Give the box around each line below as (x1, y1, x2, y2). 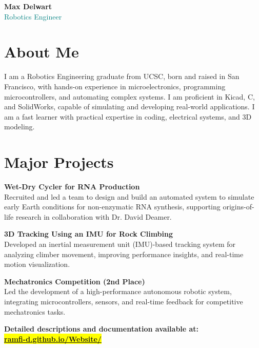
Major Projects (4, 151, 114, 172)
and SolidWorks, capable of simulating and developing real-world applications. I (4, 101, 255, 112)
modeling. (4, 121, 35, 132)
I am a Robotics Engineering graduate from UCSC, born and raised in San (4, 71, 240, 82)
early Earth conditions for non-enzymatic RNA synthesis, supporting (4, 201, 221, 212)
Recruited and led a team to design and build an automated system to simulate (4, 191, 254, 202)
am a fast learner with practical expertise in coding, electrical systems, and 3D (4, 111, 252, 122)
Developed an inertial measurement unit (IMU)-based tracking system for (4, 238, 235, 249)
